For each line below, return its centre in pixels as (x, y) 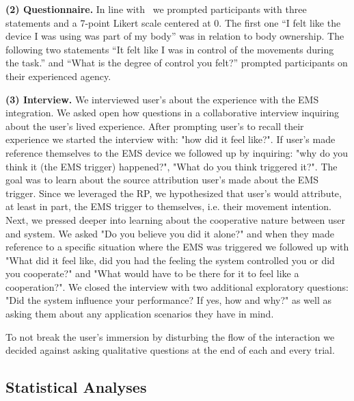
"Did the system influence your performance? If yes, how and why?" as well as (169, 300)
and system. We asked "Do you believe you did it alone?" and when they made (170, 233)
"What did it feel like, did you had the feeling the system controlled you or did (170, 260)
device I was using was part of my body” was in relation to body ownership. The (175, 36)
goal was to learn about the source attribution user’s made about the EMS (162, 180)
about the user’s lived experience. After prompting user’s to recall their (155, 126)
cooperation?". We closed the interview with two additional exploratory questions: (177, 286)
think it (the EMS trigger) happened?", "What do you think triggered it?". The (172, 166)
